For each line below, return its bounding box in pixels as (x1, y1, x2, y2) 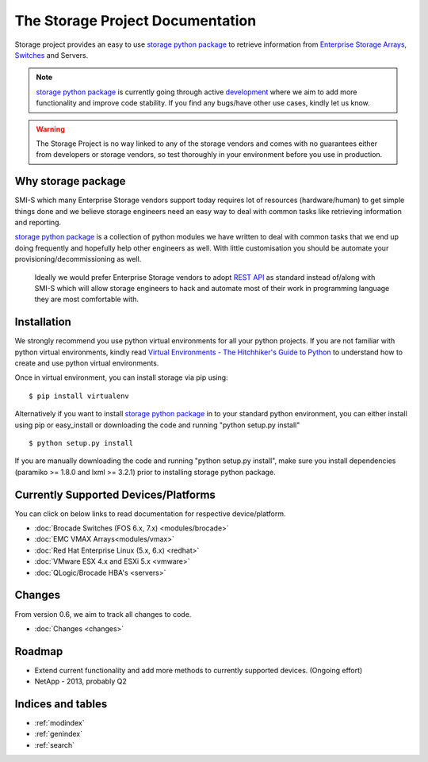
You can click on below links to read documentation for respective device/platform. (14, 508, 286, 519)
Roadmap (14, 645, 63, 658)
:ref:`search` (34, 740, 75, 749)
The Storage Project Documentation (14, 12, 257, 29)
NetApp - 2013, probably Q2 (34, 676, 127, 686)
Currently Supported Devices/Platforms (14, 488, 216, 501)
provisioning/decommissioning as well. (14, 255, 142, 264)
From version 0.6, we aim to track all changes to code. (14, 609, 192, 618)
